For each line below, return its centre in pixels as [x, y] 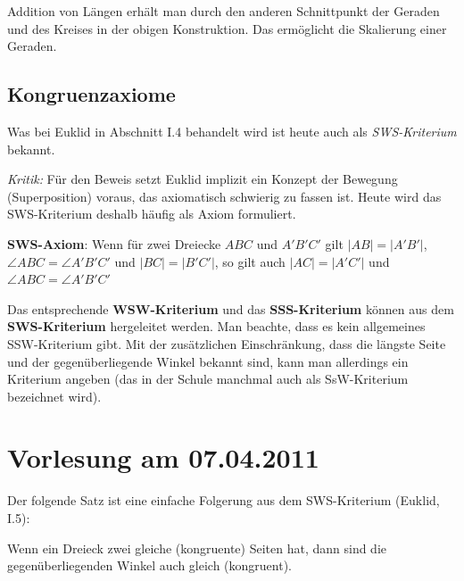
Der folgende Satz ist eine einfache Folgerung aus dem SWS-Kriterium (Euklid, [224, 500]
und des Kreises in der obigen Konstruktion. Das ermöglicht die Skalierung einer [227, 28]
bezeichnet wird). [54, 396]
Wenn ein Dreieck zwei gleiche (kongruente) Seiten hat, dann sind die [197, 548]
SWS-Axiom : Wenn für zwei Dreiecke [114, 243]
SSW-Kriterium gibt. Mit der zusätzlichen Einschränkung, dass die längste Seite [227, 343]
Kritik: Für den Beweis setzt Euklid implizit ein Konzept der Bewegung [203, 179]
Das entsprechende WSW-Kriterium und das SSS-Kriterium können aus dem [231, 308]
